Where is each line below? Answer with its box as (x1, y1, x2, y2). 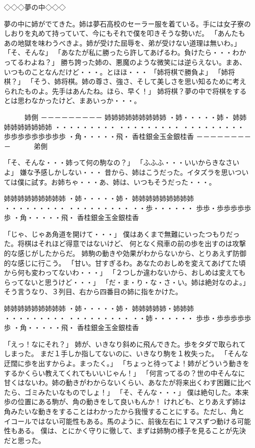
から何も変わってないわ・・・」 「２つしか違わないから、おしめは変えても (4, 267, 246, 278)
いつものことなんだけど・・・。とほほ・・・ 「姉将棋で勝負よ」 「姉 (4, 66, 228, 77)
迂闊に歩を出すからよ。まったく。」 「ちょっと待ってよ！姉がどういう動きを (4, 358, 250, 368)
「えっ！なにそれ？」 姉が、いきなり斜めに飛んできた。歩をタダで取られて (4, 338, 246, 349)
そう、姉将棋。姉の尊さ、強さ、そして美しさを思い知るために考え (33, 76, 247, 86)
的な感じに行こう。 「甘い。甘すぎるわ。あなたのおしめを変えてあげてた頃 (4, 257, 246, 268)
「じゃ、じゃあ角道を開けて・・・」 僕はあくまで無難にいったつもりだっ (4, 228, 240, 239)
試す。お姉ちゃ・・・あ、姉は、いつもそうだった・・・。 (31, 176, 216, 187)
